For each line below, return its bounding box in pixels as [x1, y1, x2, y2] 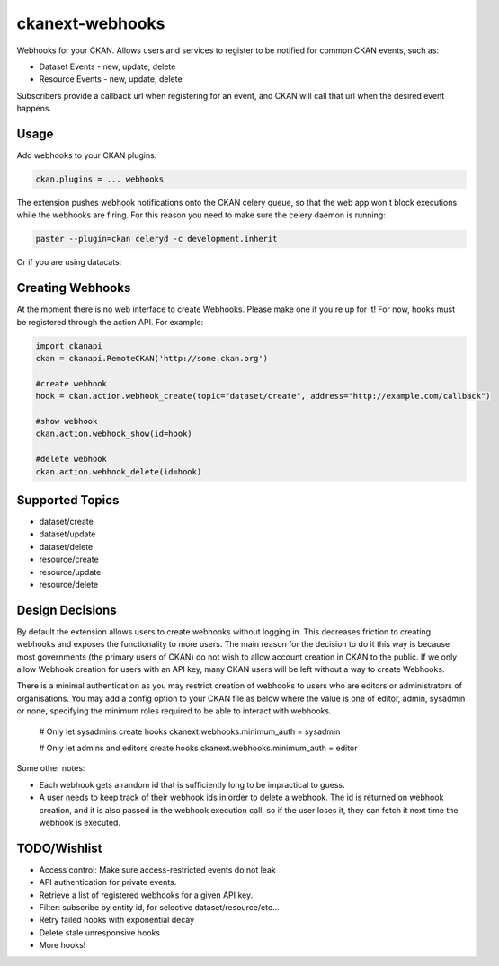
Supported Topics [16, 492, 120, 508]
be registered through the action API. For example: [16, 316, 204, 327]
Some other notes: [16, 763, 85, 774]
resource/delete [39, 579, 99, 589]
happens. [16, 103, 52, 114]
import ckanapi [35, 341, 102, 350]
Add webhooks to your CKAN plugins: [16, 150, 157, 161]
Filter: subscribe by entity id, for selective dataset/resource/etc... [39, 902, 280, 913]
